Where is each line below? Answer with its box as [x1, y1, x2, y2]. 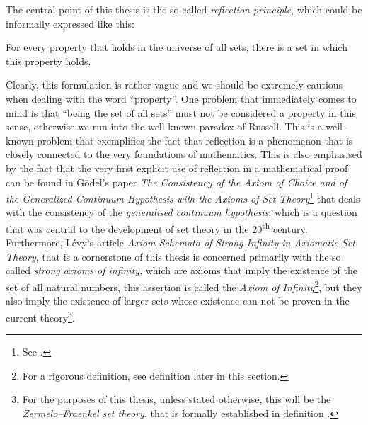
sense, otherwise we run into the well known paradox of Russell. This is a [6, 119, 323, 134]
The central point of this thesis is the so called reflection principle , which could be [6, 2, 362, 16]
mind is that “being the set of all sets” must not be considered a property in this [6, 105, 356, 120]
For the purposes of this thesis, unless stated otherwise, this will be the [22, 392, 331, 407]
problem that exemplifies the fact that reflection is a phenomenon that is [37, 132, 353, 147]
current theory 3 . [6, 307, 75, 324]
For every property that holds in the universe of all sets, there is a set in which [6, 40, 348, 55]
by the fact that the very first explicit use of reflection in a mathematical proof [6, 160, 348, 175]
